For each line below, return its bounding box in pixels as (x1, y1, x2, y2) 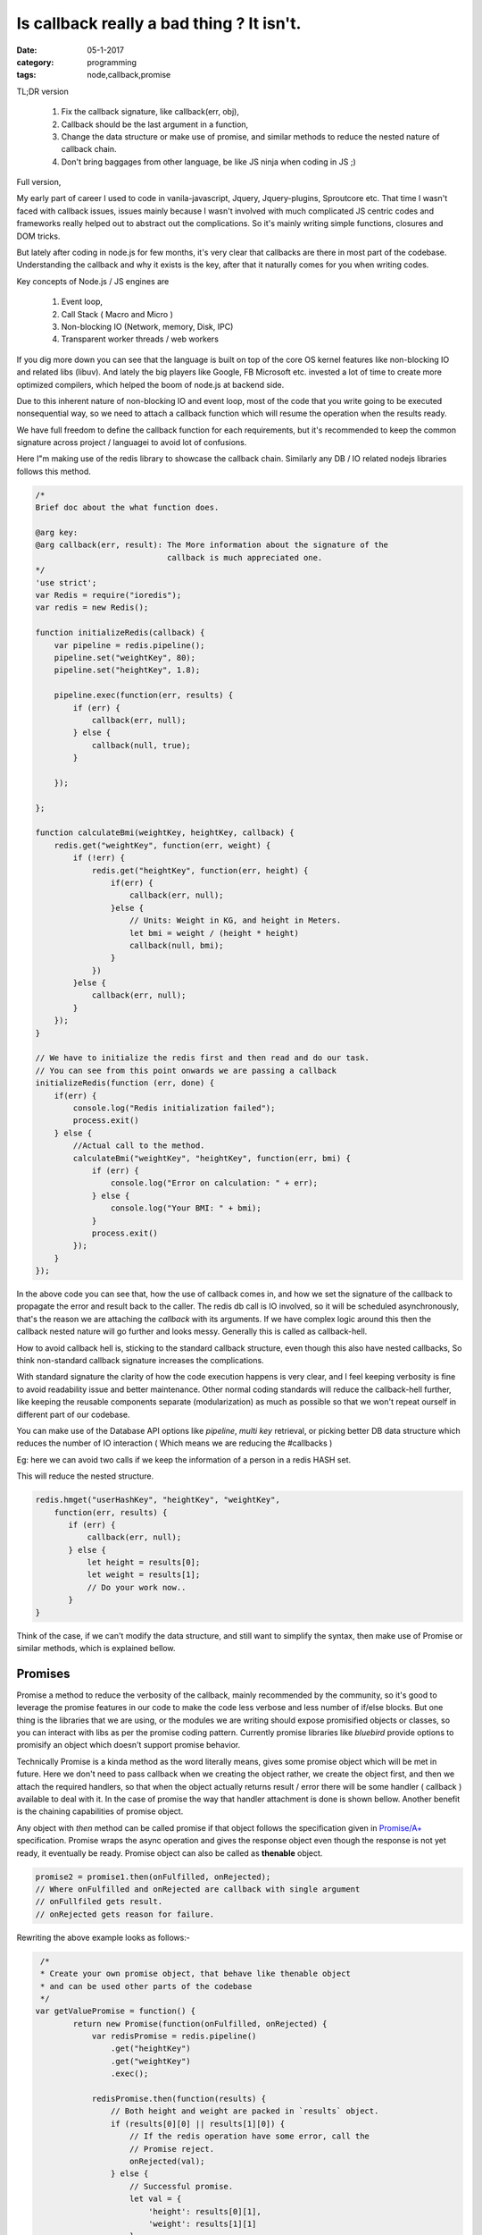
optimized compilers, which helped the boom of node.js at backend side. (16, 379, 285, 390)
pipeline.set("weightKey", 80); (54, 653, 196, 662)
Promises (16, 1666, 71, 1681)
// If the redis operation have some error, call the (129, 2131, 370, 2141)
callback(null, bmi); (129, 940, 224, 950)
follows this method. (16, 466, 91, 477)
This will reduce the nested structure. (16, 1471, 154, 1481)
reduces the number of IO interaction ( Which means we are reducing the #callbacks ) (16, 1438, 333, 1448)
